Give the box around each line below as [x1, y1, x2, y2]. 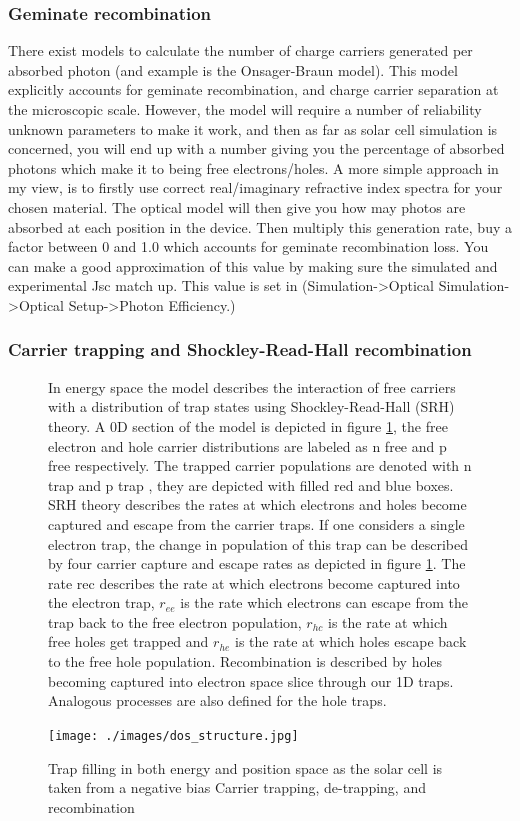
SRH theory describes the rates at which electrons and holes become [48, 494, 467, 515]
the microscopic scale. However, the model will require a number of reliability [8, 99, 482, 119]
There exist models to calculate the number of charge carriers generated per [8, 40, 473, 61]
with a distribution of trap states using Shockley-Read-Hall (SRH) [48, 396, 455, 417]
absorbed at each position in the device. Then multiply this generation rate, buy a [8, 216, 512, 237]
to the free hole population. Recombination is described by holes [48, 651, 443, 672]
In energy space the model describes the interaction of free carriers [48, 376, 456, 397]
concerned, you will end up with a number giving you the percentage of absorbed [8, 138, 505, 159]
